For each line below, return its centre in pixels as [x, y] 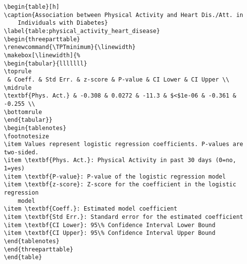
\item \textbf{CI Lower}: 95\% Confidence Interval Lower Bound [110, 225]
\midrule [18, 88]
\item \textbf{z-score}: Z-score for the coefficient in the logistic [120, 185]
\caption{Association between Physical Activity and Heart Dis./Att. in [123, 15]
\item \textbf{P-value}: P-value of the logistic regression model [115, 176]
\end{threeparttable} [39, 249]
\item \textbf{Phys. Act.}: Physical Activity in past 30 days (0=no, [120, 160]
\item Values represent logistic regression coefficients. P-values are [123, 144]
